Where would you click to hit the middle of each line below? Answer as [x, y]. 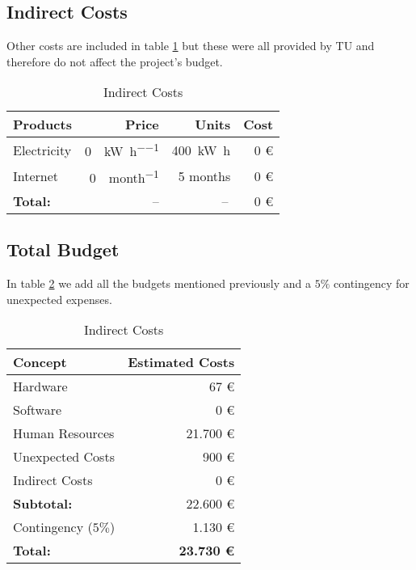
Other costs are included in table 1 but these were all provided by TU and [191, 46]
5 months [204, 176]
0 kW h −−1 [122, 150]
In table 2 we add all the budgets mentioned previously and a [159, 283]
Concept [40, 362]
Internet [36, 176]
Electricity [42, 150]
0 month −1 [124, 176]
